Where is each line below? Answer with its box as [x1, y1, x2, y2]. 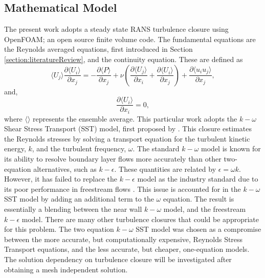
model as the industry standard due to [137, 173, 258, 184]
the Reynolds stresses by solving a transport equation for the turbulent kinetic [4, 133, 250, 144]
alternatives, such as [33, 163, 97, 174]
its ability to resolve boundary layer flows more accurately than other [4, 153, 222, 164]
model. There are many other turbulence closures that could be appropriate [21, 213, 259, 224]
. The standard [132, 143, 180, 154]
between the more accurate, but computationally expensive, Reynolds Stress [4, 233, 243, 244]
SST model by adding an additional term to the [4, 193, 154, 204]
